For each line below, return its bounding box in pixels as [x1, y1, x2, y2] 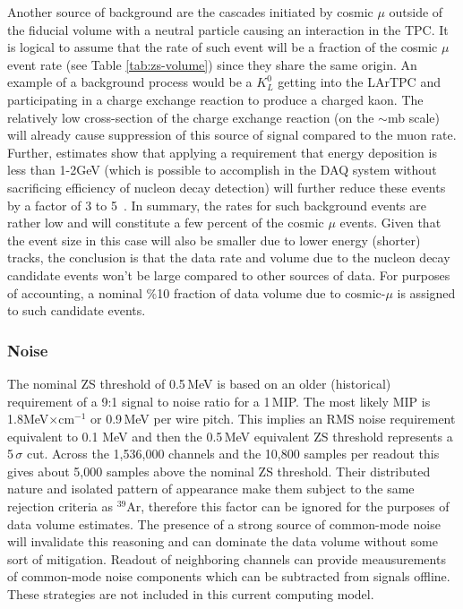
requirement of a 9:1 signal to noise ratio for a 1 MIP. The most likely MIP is [7, 391, 431, 410]
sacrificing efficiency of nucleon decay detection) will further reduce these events [7, 177, 446, 196]
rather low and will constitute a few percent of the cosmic [7, 213, 324, 232]
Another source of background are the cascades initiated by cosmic [7, 3, 373, 21]
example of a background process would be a [7, 73, 253, 91]
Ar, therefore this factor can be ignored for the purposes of [126, 497, 450, 516]
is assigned [397, 283, 456, 302]
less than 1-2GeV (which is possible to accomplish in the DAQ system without [7, 160, 437, 179]
